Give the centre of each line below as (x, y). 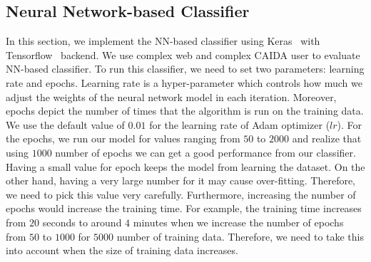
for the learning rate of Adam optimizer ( (240, 124)
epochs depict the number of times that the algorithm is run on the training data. (185, 111)
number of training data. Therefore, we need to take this (240, 236)
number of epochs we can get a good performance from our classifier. (205, 152)
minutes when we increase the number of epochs (238, 222)
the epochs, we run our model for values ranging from (123, 138)
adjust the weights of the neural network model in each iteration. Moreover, (171, 96)
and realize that (327, 138)
